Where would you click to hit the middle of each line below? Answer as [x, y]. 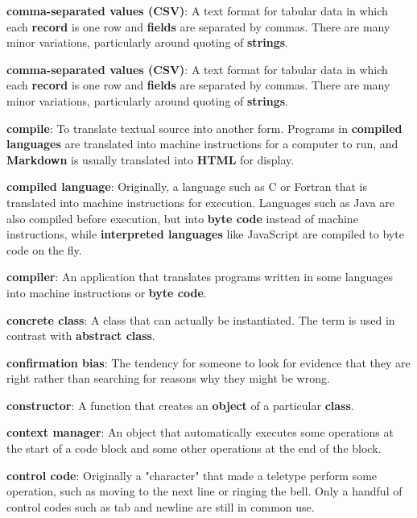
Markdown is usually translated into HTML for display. [151, 159]
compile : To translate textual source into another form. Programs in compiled [204, 128]
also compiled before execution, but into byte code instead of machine [182, 218]
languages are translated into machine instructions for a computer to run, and [202, 144]
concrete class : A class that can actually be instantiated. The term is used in [201, 319]
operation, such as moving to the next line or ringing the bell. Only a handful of [204, 491]
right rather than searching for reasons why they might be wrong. [168, 378]
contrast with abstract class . [81, 336]
